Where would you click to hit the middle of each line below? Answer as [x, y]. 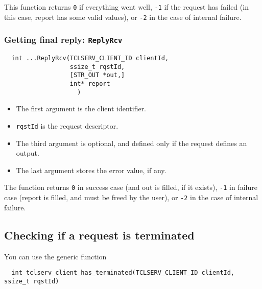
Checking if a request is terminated [99, 235]
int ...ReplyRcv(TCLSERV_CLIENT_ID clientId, [90, 58]
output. [28, 153]
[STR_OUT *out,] [97, 75]
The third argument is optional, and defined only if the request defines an [132, 143]
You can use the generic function [55, 256]
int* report [90, 84]
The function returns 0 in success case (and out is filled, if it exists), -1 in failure [131, 187]
